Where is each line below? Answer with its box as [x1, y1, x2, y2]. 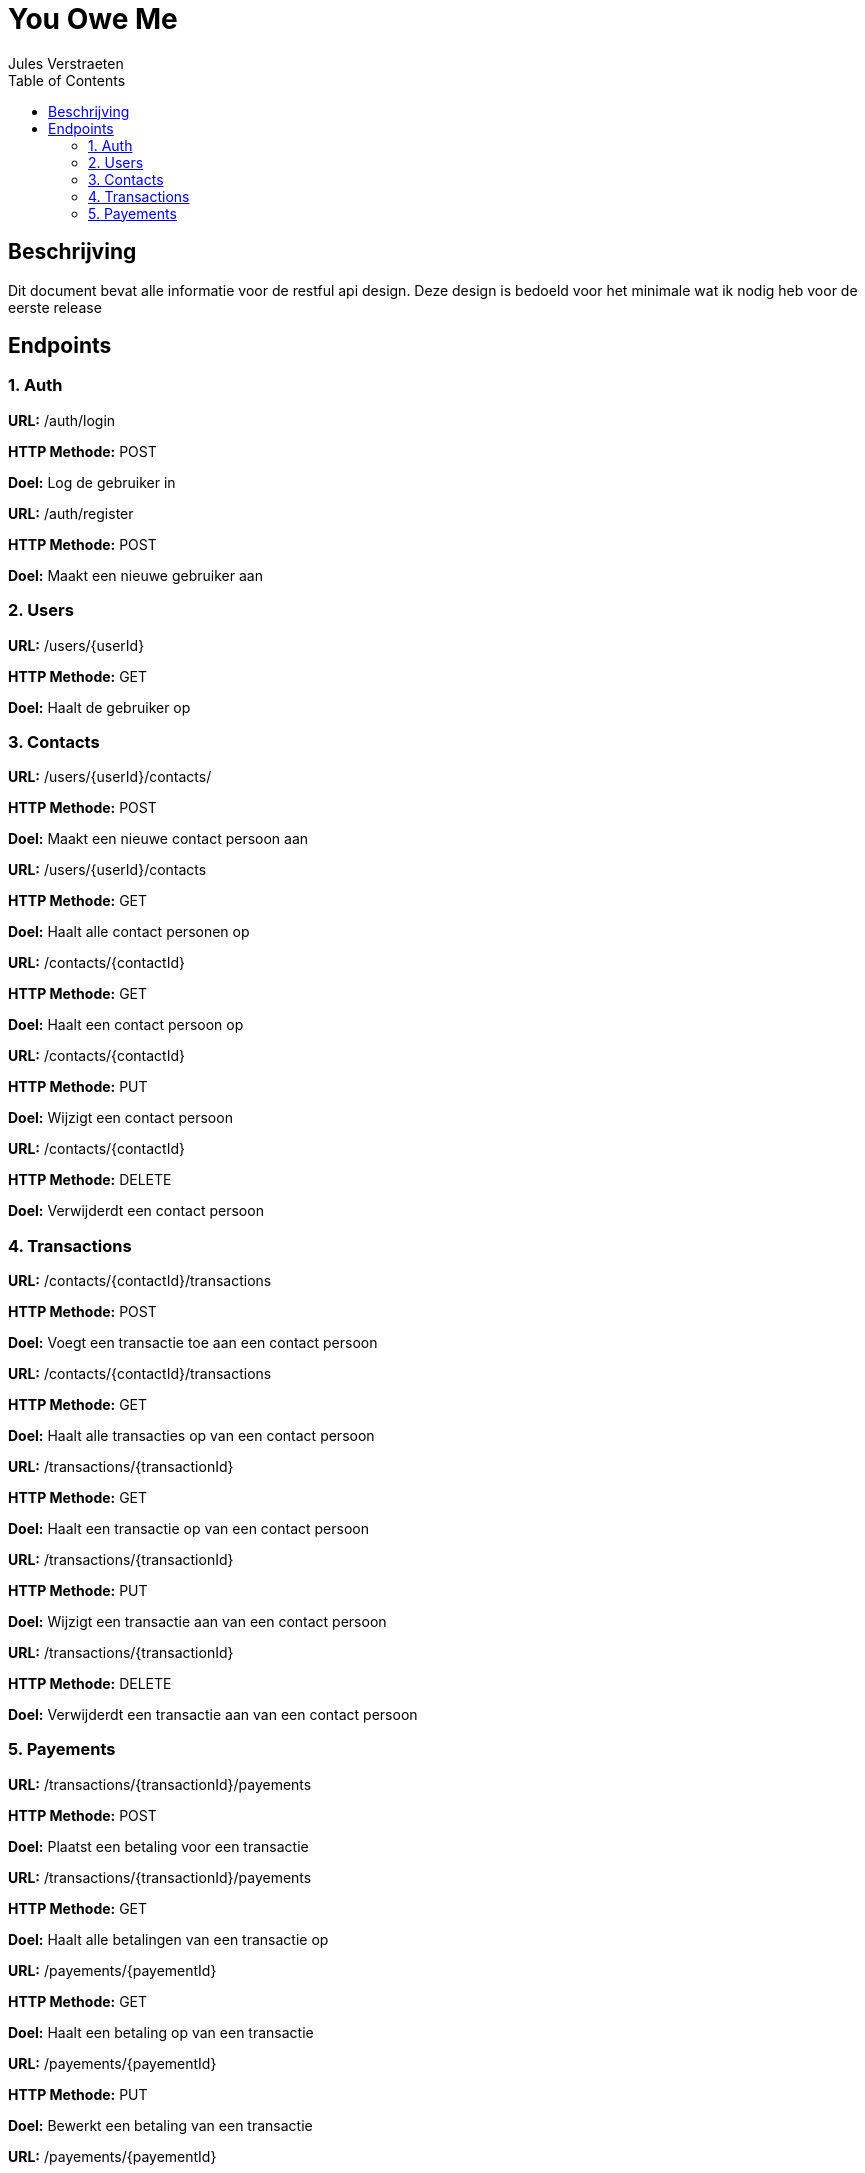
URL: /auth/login [8, 411, 116, 429]
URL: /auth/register [8, 504, 134, 522]
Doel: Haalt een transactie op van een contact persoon [8, 1520, 369, 1538]
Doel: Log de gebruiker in [8, 473, 176, 491]
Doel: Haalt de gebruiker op [8, 698, 191, 716]
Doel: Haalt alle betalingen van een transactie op [8, 1930, 329, 1948]
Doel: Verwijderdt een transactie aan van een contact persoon [8, 1706, 418, 1724]
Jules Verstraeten [8, 54, 124, 72]
